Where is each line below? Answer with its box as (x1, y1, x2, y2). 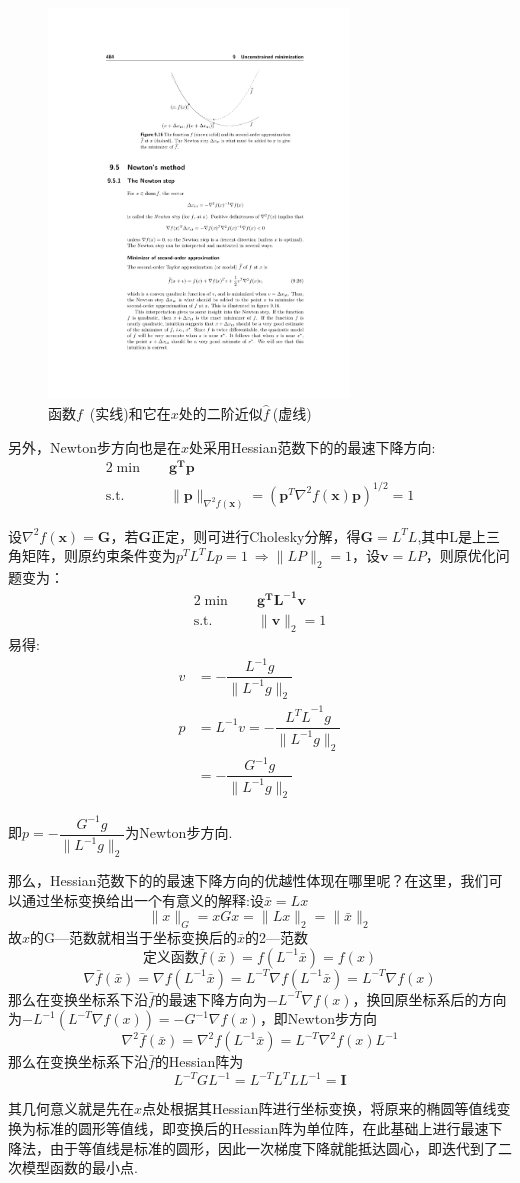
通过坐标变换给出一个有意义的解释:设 (21, 889, 264, 910)
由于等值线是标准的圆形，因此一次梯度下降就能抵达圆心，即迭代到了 (49, 1137, 498, 1158)
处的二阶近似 (178, 403, 263, 424)
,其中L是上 (417, 525, 487, 546)
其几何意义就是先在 (8, 1098, 134, 1119)
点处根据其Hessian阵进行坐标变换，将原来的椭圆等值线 (142, 1098, 497, 1119)
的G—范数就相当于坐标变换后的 (30, 927, 238, 948)
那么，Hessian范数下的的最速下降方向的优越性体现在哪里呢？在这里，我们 (8, 870, 489, 891)
